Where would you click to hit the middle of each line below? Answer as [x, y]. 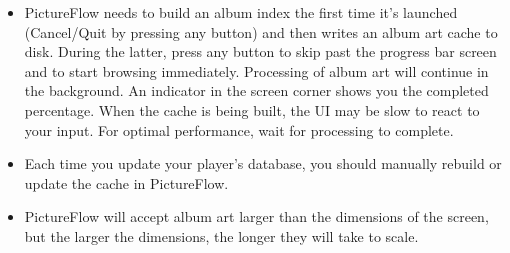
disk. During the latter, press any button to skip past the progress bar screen [260, 51]
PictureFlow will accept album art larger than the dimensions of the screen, [256, 216]
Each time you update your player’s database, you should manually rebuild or [263, 163]
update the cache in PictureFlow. [126, 182]
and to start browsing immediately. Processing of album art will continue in [256, 70]
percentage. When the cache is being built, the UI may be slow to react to [252, 109]
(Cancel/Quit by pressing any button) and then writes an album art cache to [261, 31]
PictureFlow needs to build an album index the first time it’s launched [241, 12]
